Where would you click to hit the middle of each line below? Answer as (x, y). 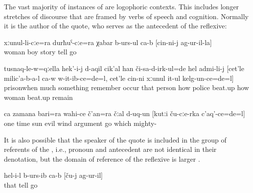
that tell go (21, 184)
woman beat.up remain (38, 97)
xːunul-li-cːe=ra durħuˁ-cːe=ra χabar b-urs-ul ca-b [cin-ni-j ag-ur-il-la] (108, 42)
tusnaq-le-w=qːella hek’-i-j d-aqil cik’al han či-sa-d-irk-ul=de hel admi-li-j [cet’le (124, 68)
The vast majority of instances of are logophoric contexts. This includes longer (122, 6)
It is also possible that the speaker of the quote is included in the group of (115, 139)
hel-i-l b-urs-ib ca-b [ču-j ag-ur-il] (53, 175)
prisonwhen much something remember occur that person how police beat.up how (126, 87)
